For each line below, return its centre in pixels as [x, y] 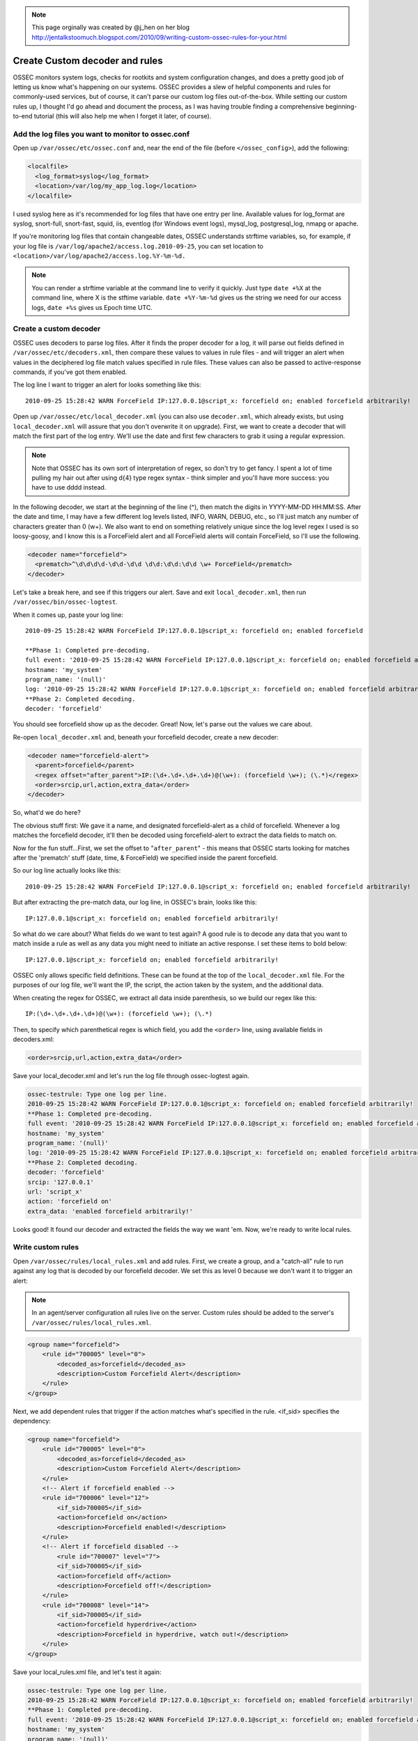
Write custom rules [46, 1247]
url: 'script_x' [55, 1192]
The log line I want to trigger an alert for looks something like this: [107, 385]
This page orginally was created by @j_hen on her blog [111, 27]
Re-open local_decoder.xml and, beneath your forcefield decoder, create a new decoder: [146, 737]
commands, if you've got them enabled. [70, 372]
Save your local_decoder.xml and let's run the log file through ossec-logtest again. [131, 1076]
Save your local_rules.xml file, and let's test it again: [87, 1672]
